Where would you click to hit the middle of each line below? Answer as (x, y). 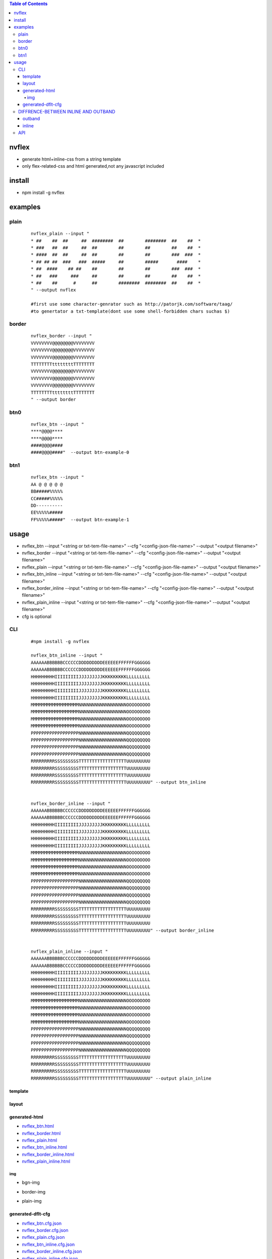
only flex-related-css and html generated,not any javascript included (93, 166)
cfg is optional (37, 616)
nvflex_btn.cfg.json (42, 1223)
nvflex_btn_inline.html (45, 1147)
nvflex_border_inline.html (48, 1154)
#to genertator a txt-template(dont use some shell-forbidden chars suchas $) (130, 311)
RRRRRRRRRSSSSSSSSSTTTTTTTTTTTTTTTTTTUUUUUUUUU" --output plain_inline (121, 1078)
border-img (34, 1192)
